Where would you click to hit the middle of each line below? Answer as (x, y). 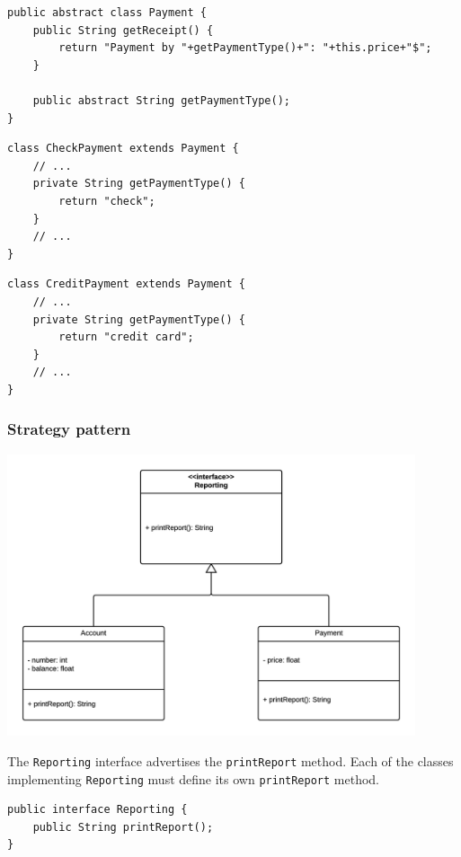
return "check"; (107, 201)
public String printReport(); (123, 827)
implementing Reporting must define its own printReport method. (193, 778)
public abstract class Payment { (107, 13)
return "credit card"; (126, 337)
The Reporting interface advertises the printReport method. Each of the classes (230, 760)
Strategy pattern (69, 429)
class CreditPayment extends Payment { (126, 284)
